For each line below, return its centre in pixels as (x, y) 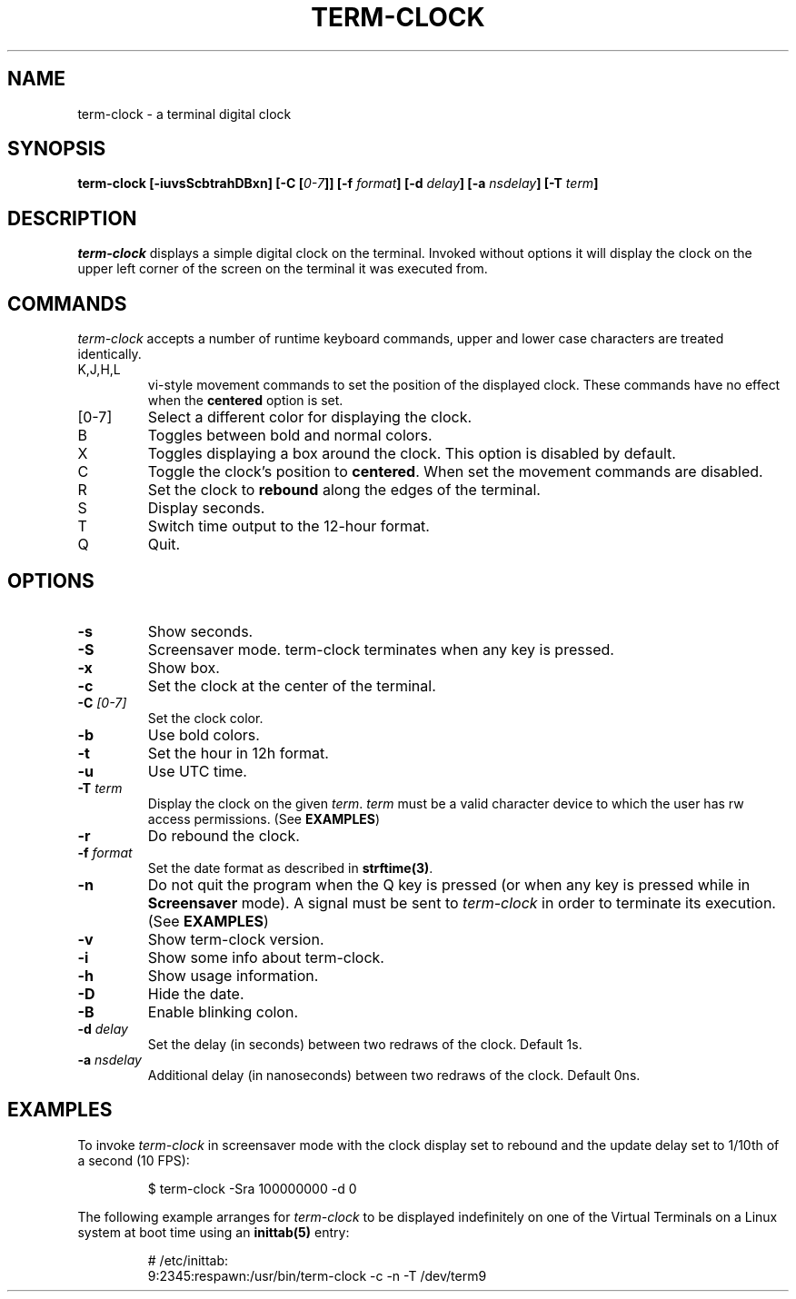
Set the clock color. (205, 718)
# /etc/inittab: (188, 1260)
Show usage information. (233, 975)
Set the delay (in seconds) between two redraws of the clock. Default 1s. (365, 1044)
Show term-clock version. (236, 939)
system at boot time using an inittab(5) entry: (214, 1232)
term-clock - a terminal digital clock (184, 114)
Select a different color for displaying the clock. (310, 417)
